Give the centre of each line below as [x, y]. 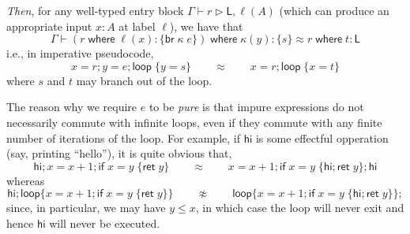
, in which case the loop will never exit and [300, 208]
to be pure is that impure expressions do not [256, 107]
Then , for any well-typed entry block [95, 10]
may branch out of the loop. [144, 80]
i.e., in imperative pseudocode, [80, 53]
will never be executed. [105, 223]
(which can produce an [334, 10]
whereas [26, 180]
